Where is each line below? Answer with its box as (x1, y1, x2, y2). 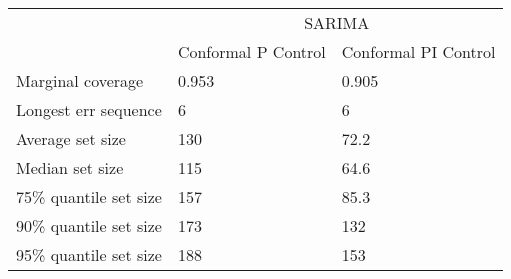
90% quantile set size (16, 214, 162, 237)
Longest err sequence (16, 98, 162, 121)
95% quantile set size (16, 243, 162, 266)
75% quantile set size (16, 185, 162, 208)
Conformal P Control (177, 40, 326, 63)
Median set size (16, 156, 124, 179)
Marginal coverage (16, 69, 144, 92)
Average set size (16, 127, 126, 150)
